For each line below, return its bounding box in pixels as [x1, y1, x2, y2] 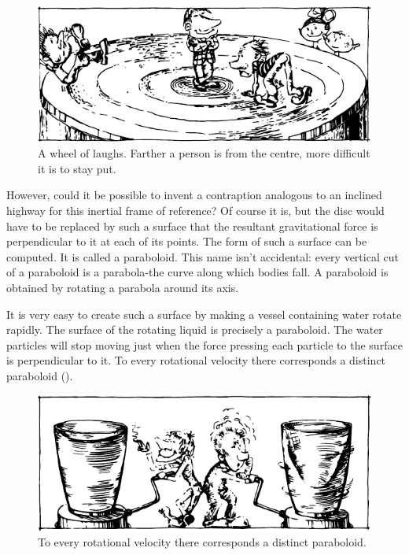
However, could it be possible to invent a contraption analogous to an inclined [6, 187, 382, 203]
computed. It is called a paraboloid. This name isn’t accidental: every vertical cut [6, 248, 399, 265]
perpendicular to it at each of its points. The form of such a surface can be [6, 233, 367, 250]
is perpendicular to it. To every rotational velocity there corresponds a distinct [6, 352, 386, 368]
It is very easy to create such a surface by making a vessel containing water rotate [6, 305, 402, 322]
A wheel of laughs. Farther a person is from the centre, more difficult [38, 145, 370, 161]
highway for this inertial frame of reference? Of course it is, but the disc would [6, 202, 385, 218]
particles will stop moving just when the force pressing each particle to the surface [6, 336, 403, 353]
